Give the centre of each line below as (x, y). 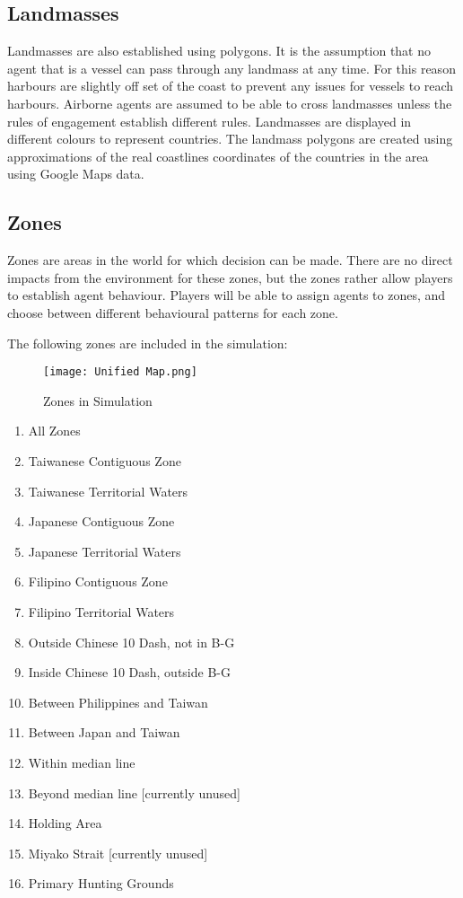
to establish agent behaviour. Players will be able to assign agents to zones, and (227, 295)
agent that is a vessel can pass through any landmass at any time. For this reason (231, 68)
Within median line (82, 762)
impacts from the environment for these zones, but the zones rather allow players (230, 277)
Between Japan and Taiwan (104, 732)
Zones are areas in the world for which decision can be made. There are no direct (230, 260)
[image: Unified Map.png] (120, 372)
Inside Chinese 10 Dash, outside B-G (129, 672)
